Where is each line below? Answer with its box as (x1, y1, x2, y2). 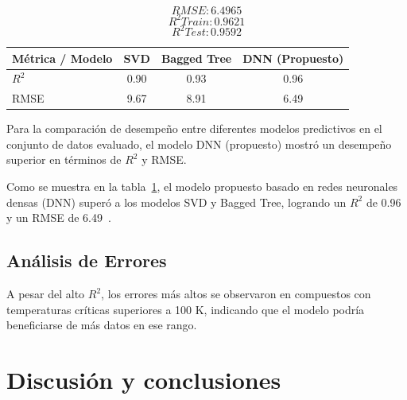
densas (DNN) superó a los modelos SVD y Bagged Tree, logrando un (6, 193, 347, 210)
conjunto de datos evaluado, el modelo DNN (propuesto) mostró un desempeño (6, 135, 392, 152)
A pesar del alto (6, 285, 85, 302)
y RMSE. (141, 151, 187, 168)
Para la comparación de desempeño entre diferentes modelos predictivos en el (6, 120, 382, 137)
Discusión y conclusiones (6, 363, 281, 396)
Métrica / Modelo (12, 49, 113, 66)
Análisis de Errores (6, 248, 167, 273)
